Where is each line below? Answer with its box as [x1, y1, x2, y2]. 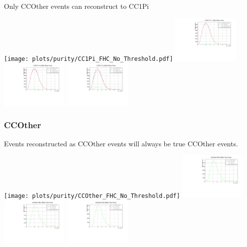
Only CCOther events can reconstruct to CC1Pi [4, 1, 149, 11]
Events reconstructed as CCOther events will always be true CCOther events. [4, 138, 238, 148]
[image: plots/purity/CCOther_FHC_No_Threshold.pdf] [4, 192, 180, 200]
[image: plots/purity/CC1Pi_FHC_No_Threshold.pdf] [4, 55, 173, 62]
